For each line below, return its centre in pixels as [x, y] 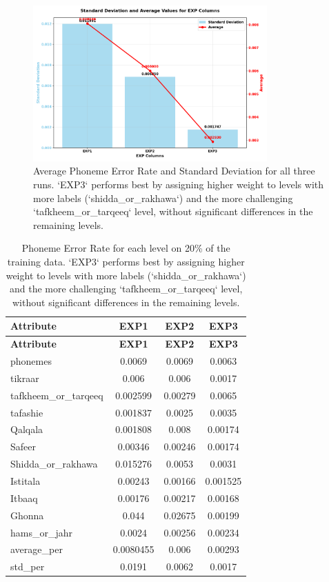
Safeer [23, 446]
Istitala [26, 481]
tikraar [25, 378]
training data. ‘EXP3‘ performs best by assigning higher [126, 262]
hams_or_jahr [42, 532]
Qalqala [27, 429]
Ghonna [27, 515]
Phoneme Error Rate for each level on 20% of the [126, 248]
